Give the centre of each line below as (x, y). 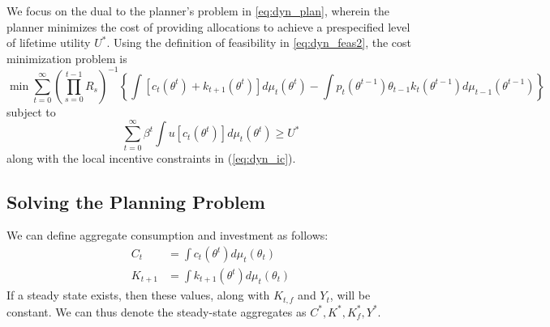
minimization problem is (67, 58)
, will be (350, 295)
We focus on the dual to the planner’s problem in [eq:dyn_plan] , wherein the (198, 11)
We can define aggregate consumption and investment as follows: (168, 235)
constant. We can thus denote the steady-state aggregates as (157, 311)
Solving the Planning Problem (136, 201)
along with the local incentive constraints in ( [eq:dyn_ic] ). (151, 157)
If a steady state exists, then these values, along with (138, 295)
